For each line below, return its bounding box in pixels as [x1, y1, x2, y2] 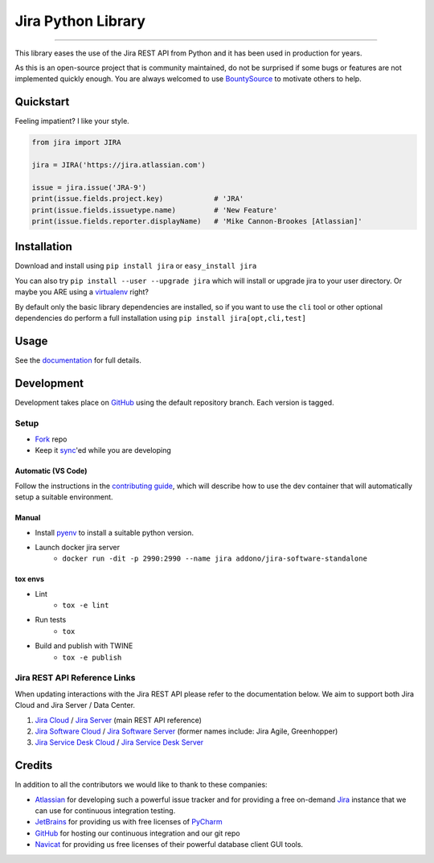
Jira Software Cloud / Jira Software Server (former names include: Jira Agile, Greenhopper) [35, 726, 338, 736]
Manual [14, 513, 41, 523]
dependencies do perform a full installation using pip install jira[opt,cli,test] [14, 314, 307, 323]
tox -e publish [62, 652, 122, 662]
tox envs [14, 574, 44, 584]
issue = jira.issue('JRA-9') [31, 183, 147, 192]
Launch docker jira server [35, 542, 121, 552]
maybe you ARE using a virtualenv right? [14, 287, 149, 297]
